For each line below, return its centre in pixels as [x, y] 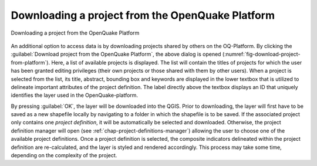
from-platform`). [30, 62]
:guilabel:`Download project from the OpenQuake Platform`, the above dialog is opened [116, 54]
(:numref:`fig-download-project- [261, 54]
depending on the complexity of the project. [64, 155]
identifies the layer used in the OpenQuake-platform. [74, 95]
